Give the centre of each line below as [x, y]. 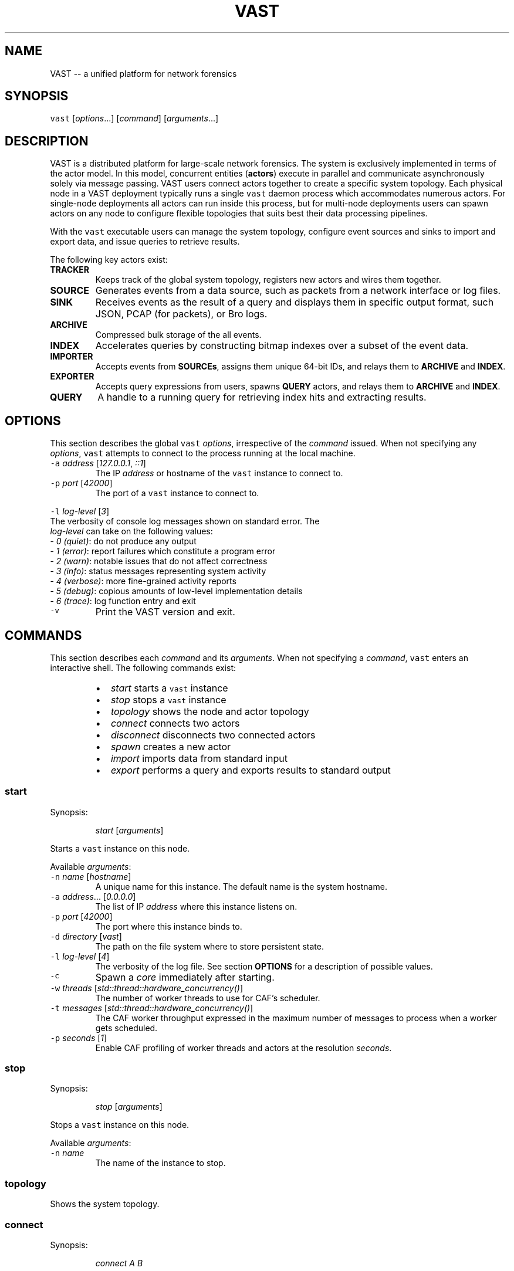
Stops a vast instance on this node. [120, 1125]
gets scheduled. [126, 1028]
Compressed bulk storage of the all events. [178, 335]
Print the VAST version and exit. [165, 612]
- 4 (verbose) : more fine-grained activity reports [143, 581]
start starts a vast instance [169, 688]
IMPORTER [72, 357]
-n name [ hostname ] [91, 876]
